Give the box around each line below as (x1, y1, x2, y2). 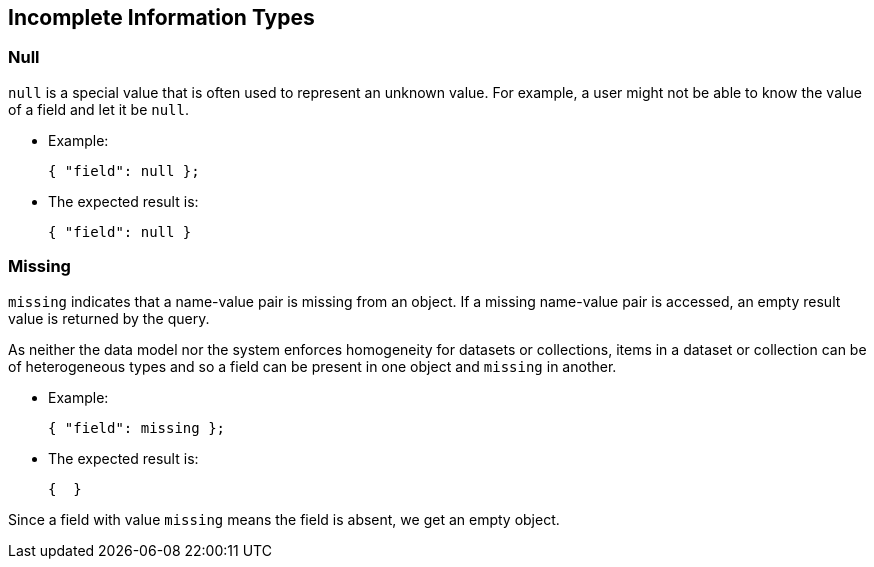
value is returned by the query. (8, 309, 210, 327)
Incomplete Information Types (8, 5, 315, 30)
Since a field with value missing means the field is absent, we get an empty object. (8, 510, 560, 528)
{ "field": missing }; (48, 419, 226, 436)
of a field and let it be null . (8, 100, 190, 118)
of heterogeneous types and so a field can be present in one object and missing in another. (8, 357, 617, 375)
